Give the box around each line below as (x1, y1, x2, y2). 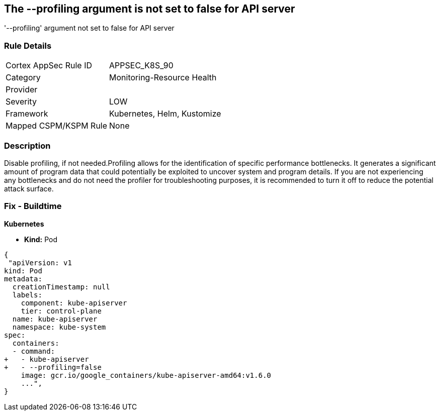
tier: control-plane (21, 306, 102, 315)
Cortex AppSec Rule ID (6, 60, 93, 71)
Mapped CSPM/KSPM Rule (6, 121, 108, 131)
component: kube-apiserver (21, 298, 127, 307)
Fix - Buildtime (4, 201, 62, 212)
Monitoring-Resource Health (109, 72, 217, 83)
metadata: (4, 274, 42, 283)
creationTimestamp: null (12, 282, 110, 291)
